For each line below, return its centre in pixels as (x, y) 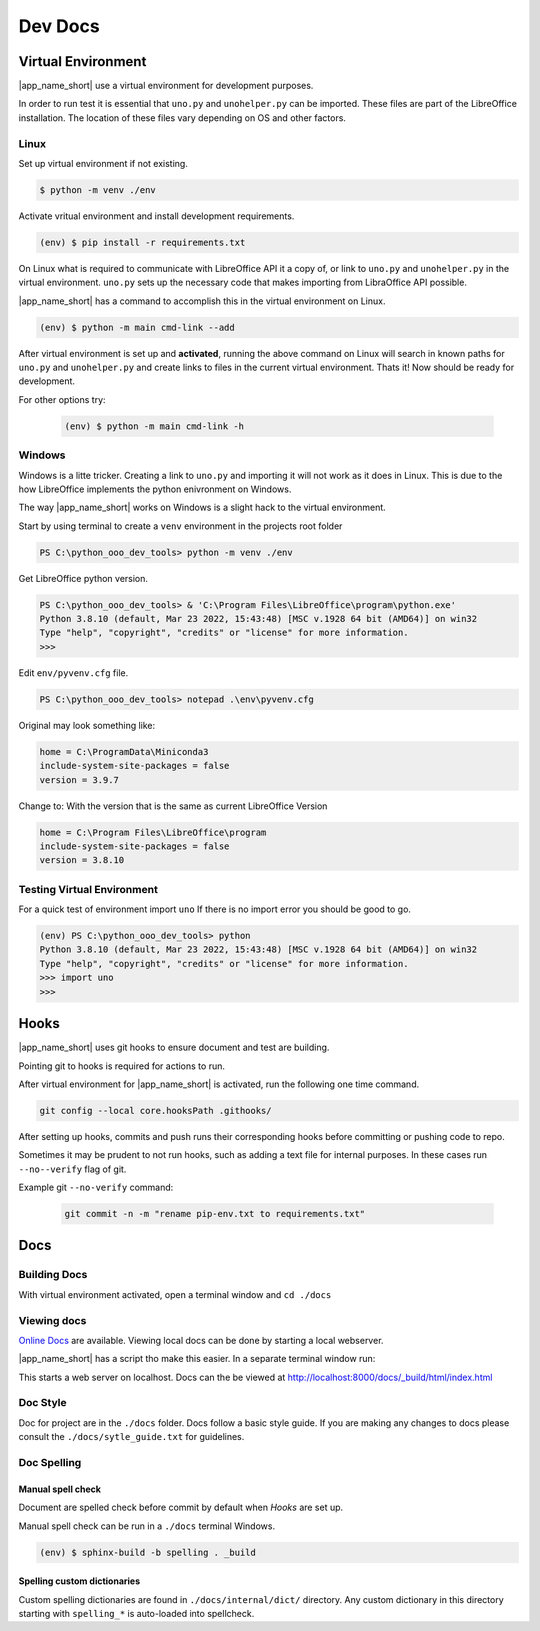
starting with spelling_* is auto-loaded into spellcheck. (136, 1613)
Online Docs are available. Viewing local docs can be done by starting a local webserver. (201, 1340)
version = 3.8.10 (82, 860)
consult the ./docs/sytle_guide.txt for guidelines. (131, 1437)
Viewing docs (52, 1320)
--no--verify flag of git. (72, 1169)
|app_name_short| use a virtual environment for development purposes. (166, 86)
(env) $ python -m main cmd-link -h (154, 426)
